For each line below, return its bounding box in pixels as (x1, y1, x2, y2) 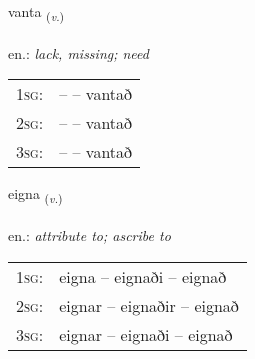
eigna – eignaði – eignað (59, 264, 227, 288)
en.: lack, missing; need (8, 42, 149, 63)
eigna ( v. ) (8, 183, 63, 207)
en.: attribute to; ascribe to (8, 225, 171, 246)
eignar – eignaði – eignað (59, 322, 233, 346)
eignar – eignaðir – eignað (59, 293, 239, 317)
